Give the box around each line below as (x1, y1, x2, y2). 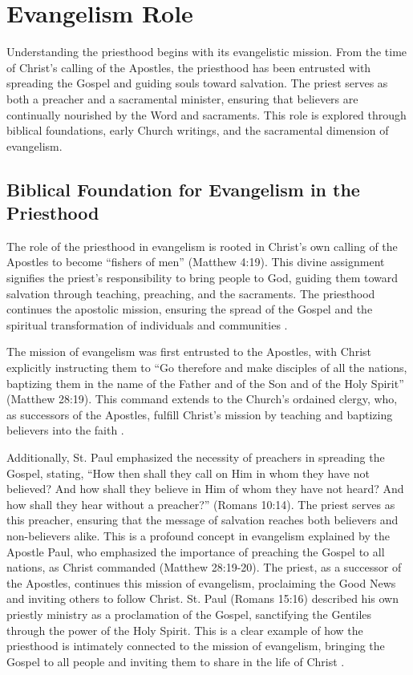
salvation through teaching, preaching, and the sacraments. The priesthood (6, 285, 375, 301)
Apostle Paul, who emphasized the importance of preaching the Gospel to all (6, 543, 385, 560)
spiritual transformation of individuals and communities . (6, 316, 288, 333)
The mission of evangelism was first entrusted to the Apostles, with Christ (6, 343, 371, 360)
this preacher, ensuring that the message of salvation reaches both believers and (6, 511, 399, 528)
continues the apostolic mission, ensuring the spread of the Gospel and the (6, 301, 373, 317)
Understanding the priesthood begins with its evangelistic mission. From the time (6, 43, 407, 60)
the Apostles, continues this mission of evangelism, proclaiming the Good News (6, 574, 396, 591)
